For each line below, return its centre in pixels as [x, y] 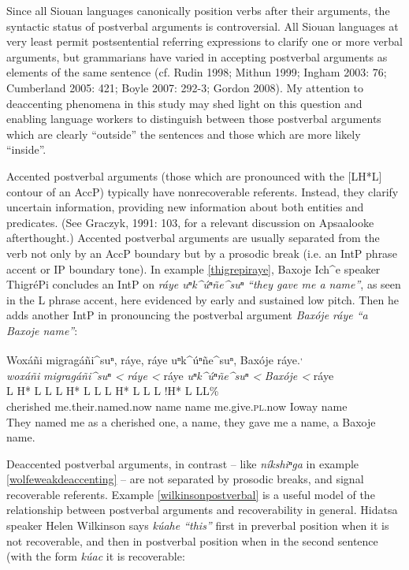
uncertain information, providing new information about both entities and [185, 207]
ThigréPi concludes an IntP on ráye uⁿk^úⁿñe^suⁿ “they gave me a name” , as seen [204, 284]
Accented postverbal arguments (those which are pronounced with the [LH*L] [194, 175]
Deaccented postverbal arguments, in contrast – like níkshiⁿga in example [183, 463]
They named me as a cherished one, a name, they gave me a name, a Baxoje [191, 421]
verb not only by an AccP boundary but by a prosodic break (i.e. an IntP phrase [202, 253]
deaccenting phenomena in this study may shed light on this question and [184, 103]
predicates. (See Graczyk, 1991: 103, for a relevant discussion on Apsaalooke [190, 222]
